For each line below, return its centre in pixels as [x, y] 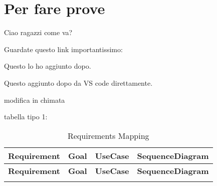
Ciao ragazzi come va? [38, 32]
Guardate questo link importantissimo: [63, 49]
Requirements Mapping [108, 135]
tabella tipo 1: [26, 117]
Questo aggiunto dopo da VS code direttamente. [78, 82]
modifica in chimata [35, 100]
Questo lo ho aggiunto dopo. [48, 66]
